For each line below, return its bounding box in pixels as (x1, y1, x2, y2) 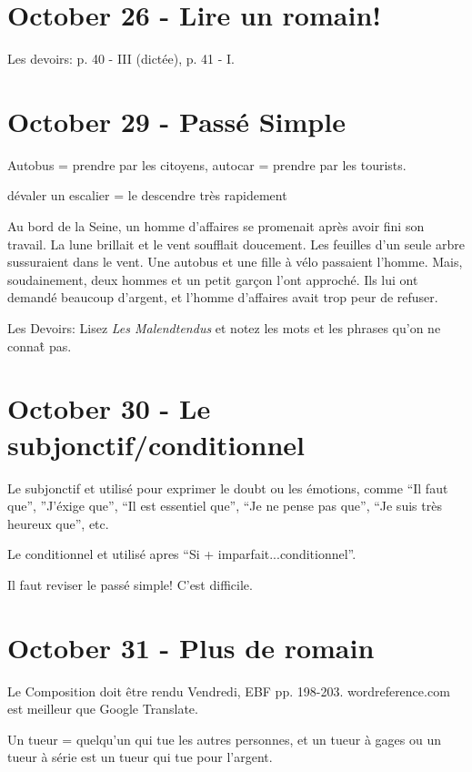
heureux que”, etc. (7, 513, 109, 533)
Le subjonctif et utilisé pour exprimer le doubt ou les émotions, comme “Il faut (7, 478, 448, 497)
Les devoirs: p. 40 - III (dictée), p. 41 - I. (7, 49, 236, 68)
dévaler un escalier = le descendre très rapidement (7, 186, 287, 205)
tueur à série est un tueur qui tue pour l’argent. (7, 747, 273, 767)
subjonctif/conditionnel (7, 425, 306, 462)
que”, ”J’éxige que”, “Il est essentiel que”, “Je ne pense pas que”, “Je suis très (7, 496, 442, 515)
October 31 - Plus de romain (7, 628, 375, 665)
